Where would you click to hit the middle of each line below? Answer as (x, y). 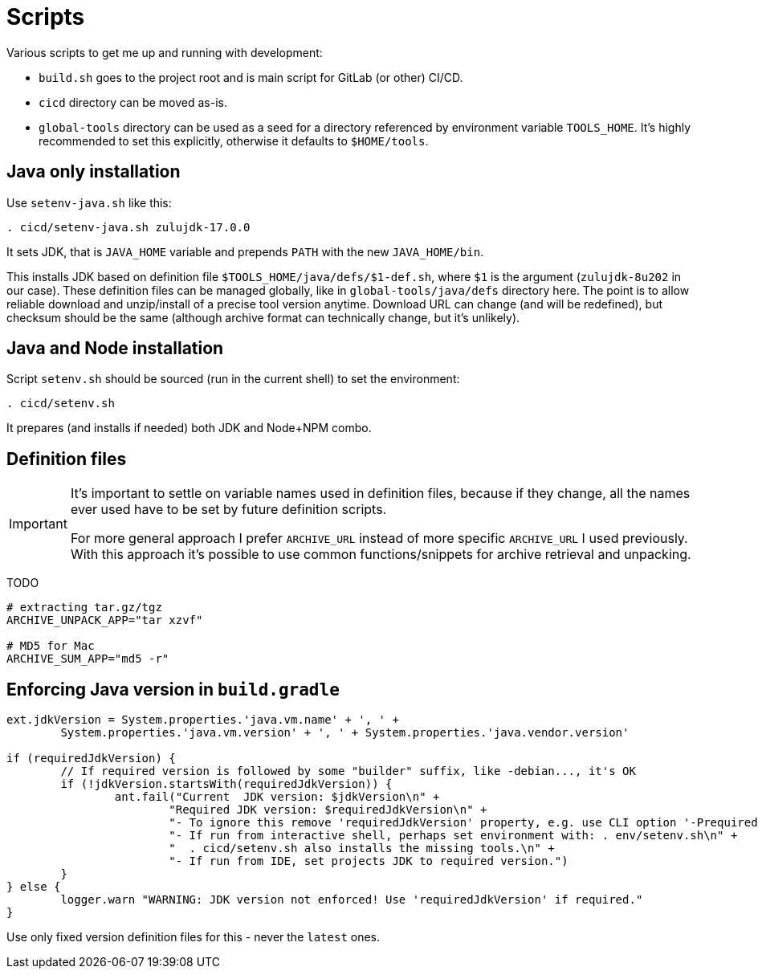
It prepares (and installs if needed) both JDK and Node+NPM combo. (189, 428)
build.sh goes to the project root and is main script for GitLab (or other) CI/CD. (251, 77)
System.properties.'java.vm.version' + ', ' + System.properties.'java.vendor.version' (345, 733)
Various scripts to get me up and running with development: (165, 52)
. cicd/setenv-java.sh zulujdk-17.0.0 (128, 227)
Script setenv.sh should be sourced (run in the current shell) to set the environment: (233, 379)
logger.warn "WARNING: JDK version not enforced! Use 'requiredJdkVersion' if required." (352, 900)
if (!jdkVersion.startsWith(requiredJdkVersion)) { (226, 784)
